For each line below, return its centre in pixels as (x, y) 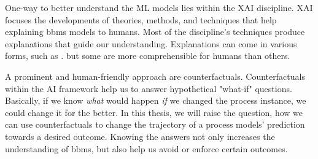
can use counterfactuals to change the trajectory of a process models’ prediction (155, 124)
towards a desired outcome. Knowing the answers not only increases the (140, 136)
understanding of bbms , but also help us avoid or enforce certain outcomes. (146, 148)
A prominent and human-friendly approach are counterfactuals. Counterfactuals (155, 76)
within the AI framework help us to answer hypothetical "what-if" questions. (149, 88)
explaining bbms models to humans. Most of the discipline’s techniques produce (155, 32)
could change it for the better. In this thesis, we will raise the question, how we (154, 112)
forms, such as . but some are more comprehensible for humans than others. (148, 56)
